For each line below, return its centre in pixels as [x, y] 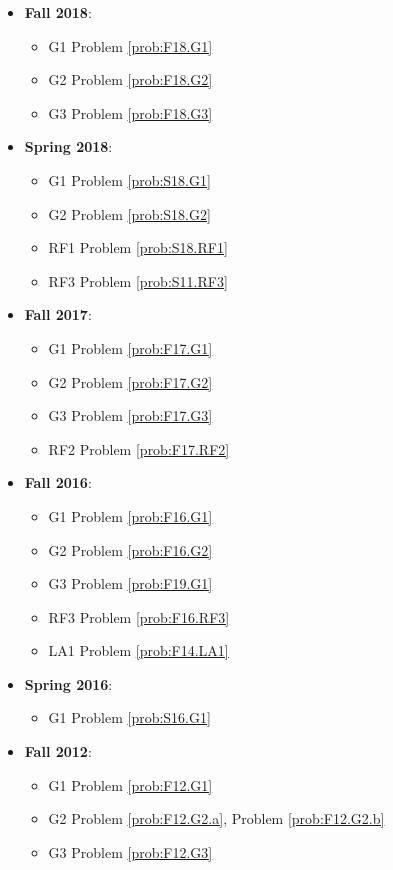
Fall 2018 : [58, 12]
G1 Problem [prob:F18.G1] [130, 45]
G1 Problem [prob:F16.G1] [130, 515]
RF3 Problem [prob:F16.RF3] [139, 616]
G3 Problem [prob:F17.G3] [130, 415]
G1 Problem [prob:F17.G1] [130, 347]
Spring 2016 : [68, 683]
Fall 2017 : [58, 314]
